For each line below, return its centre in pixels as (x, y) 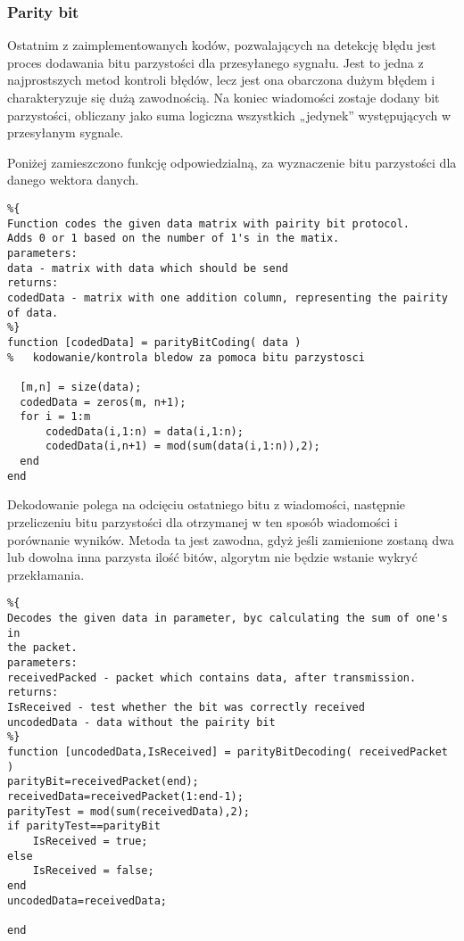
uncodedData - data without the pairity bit (141, 722)
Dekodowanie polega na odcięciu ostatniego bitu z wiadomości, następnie (207, 504)
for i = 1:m (55, 417)
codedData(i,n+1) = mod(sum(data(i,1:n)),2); (182, 446)
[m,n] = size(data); (81, 387)
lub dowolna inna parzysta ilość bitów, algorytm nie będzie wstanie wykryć (212, 557)
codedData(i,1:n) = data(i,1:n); (144, 431)
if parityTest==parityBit (84, 826)
